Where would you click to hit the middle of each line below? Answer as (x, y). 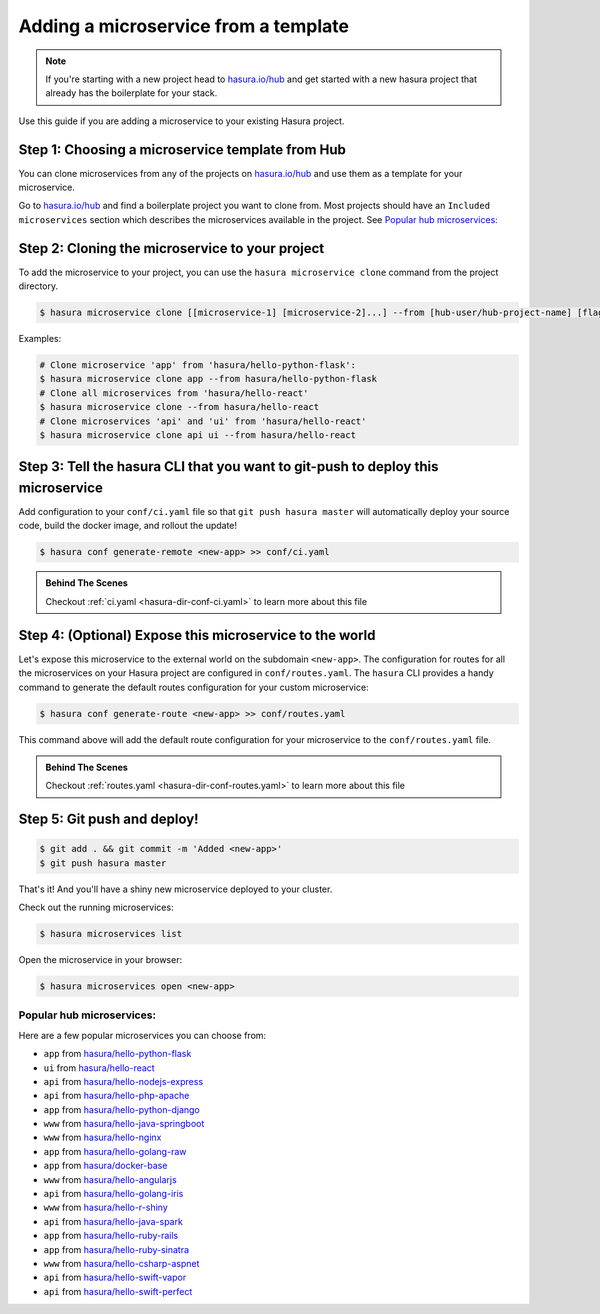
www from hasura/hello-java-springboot (124, 1124)
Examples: (40, 339)
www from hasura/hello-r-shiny (106, 1207)
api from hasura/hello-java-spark (113, 1221)
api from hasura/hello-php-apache (116, 1096)
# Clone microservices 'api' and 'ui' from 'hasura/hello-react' (203, 421)
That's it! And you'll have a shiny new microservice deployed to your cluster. (175, 889)
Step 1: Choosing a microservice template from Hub (182, 149)
